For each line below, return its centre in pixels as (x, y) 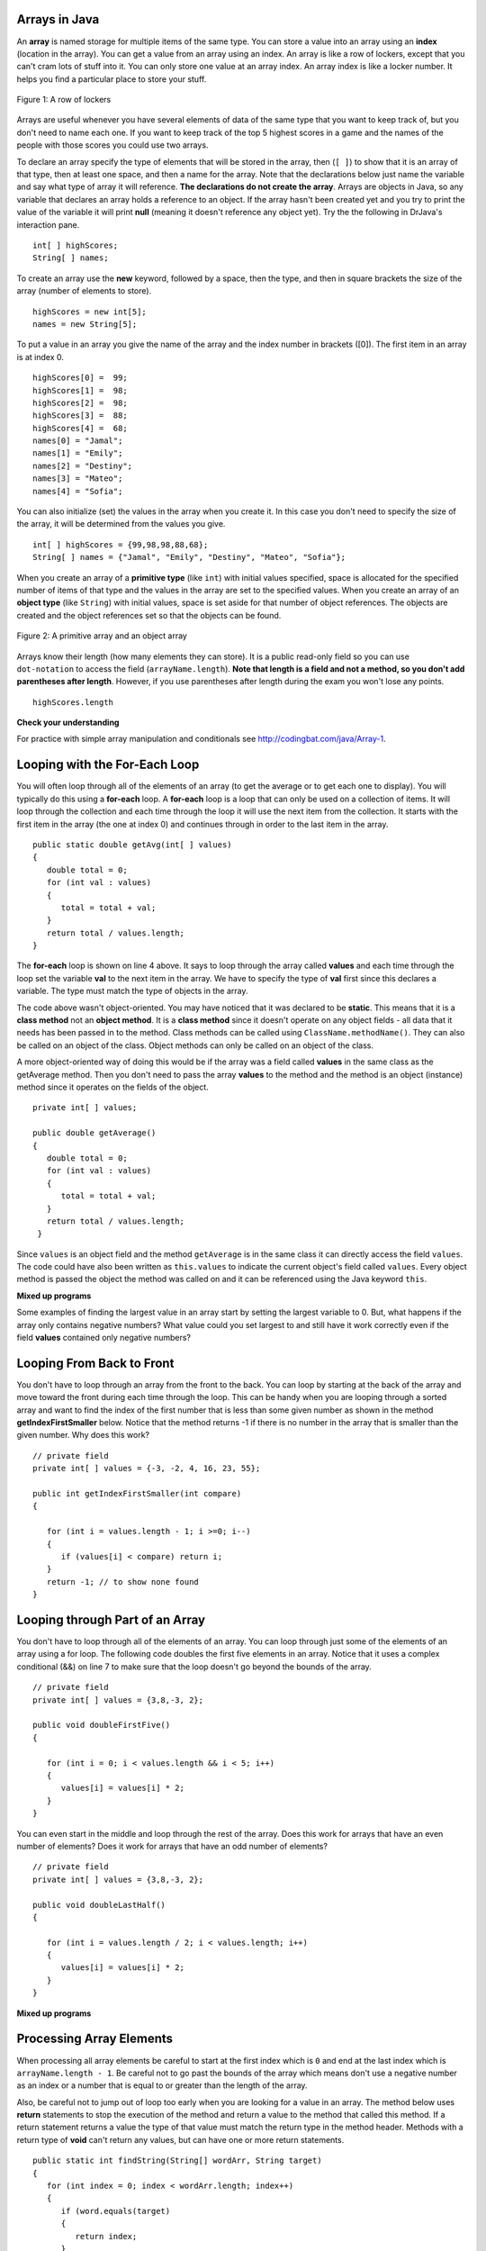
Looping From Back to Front (95, 1363)
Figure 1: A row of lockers (64, 100)
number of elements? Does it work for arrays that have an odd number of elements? (172, 1846)
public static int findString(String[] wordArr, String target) (178, 2161)
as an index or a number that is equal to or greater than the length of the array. (162, 2085)
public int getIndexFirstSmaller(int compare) (137, 1494)
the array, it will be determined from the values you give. (121, 524)
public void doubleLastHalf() (99, 1905)
